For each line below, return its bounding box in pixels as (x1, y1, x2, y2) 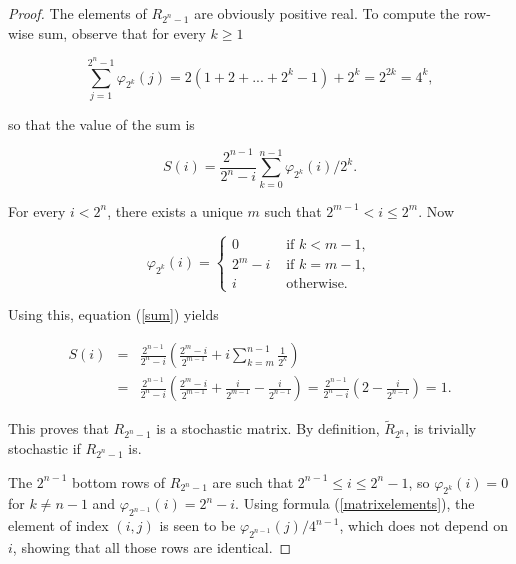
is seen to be (159, 515, 236, 536)
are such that (212, 471, 294, 492)
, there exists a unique (107, 200, 243, 221)
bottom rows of (72, 471, 166, 492)
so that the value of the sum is (8, 113, 195, 134)
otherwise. (286, 277, 348, 292)
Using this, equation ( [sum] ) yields (8, 304, 219, 325)
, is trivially (405, 418, 477, 439)
